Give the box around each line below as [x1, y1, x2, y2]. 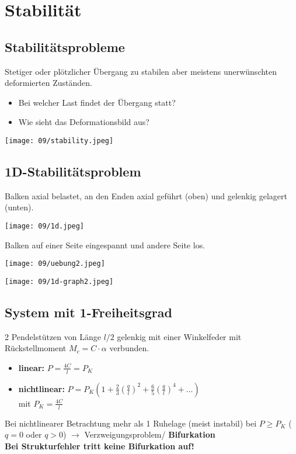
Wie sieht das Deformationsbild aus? [18, 116, 149, 128]
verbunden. [109, 342, 149, 354]
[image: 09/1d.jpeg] [5, 222, 85, 230]
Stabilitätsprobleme [5, 37, 125, 56]
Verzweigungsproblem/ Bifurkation [84, 428, 215, 441]
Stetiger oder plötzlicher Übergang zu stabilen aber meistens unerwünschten [5, 65, 277, 77]
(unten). [5, 201, 34, 213]
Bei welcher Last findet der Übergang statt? [18, 96, 176, 108]
